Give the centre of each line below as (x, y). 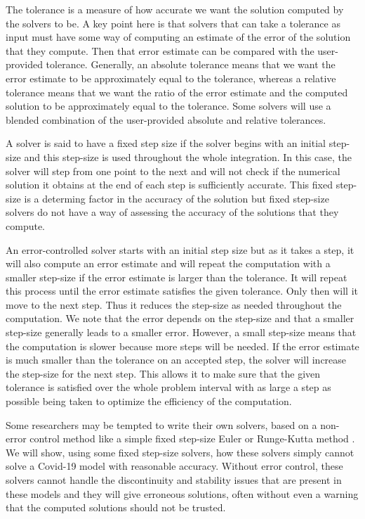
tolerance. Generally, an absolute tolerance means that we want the (191, 64)
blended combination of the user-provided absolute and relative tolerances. (166, 119)
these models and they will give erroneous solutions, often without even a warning (182, 493)
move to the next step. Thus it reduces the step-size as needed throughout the (174, 304)
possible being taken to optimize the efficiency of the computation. (149, 401)
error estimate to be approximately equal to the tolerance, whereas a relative (171, 78)
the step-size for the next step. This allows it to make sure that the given (163, 373)
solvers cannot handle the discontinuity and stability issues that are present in (174, 480)
